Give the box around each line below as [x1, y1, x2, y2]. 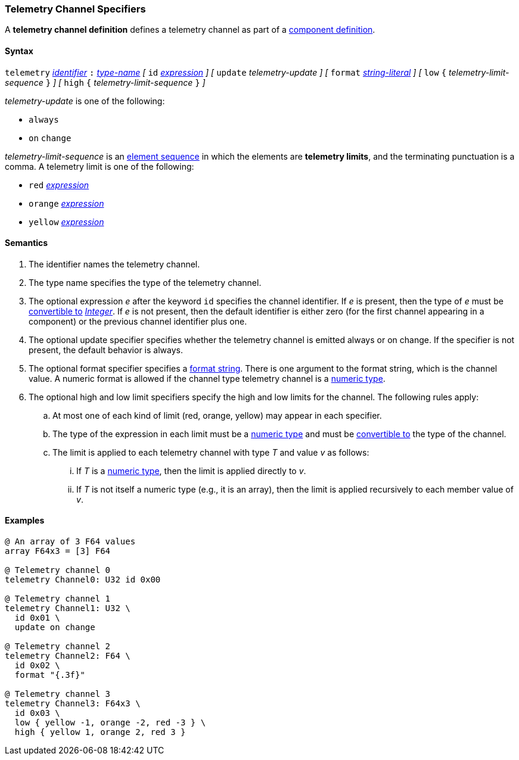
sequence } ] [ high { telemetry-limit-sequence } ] [5, 77, 206, 88]
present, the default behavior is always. [29, 344, 183, 355]
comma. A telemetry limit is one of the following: [5, 161, 194, 172]
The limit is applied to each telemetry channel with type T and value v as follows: [52, 447, 369, 457]
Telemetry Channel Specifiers [5, 3, 146, 15]
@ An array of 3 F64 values [5, 537, 136, 547]
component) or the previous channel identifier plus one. [29, 316, 247, 326]
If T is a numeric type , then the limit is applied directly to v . [76, 465, 306, 476]
